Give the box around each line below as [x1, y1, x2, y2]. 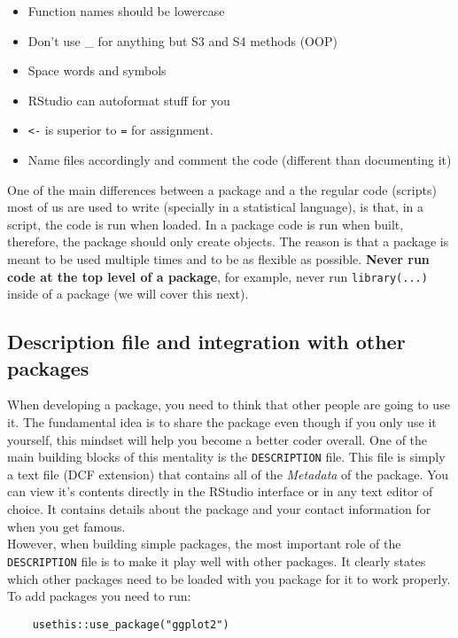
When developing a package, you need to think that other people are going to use [7, 395, 450, 414]
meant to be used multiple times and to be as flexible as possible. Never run [7, 250, 430, 268]
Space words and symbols [27, 61, 167, 80]
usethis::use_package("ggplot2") [32, 618, 229, 631]
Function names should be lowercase [27, 2, 225, 19]
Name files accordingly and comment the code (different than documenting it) [27, 151, 452, 169]
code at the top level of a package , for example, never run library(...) [7, 267, 428, 285]
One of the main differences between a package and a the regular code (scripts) [7, 180, 437, 198]
